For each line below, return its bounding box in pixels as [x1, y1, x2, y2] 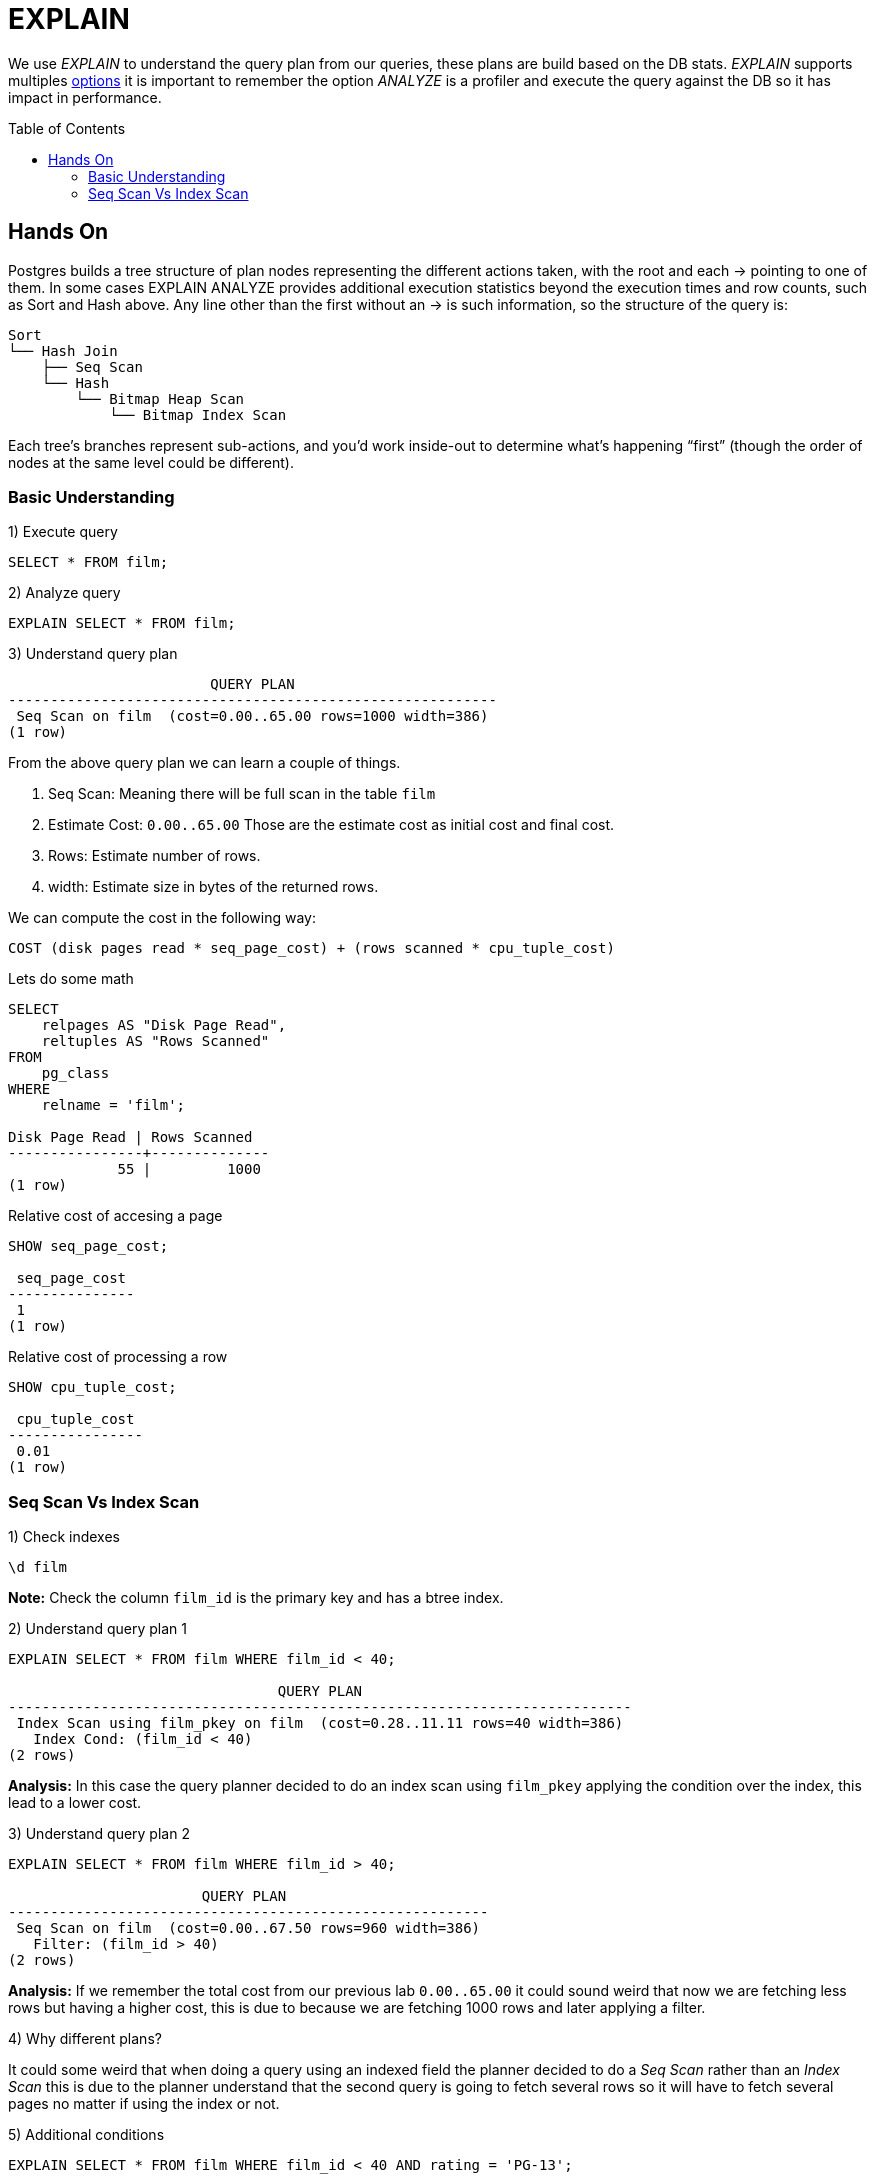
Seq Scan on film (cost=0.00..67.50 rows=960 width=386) [16, 1920, 481, 1937]
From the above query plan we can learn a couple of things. [8, 754, 401, 772]
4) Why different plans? [8, 2030, 162, 2048]
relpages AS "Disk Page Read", [41, 1017, 287, 1034]
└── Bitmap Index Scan [109, 406, 287, 423]
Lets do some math [8, 970, 134, 988]
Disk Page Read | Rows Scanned [8, 1129, 253, 1146]
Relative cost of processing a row [8, 1348, 228, 1366]
